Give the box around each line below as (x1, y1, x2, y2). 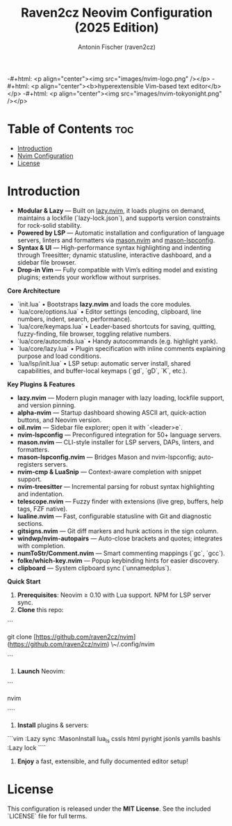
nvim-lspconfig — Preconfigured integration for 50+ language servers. (17, 430, 222, 439)
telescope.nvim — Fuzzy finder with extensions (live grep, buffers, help (17, 497, 224, 506)
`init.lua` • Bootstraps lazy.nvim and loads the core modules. (17, 299, 192, 308)
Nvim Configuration (17, 151, 74, 159)
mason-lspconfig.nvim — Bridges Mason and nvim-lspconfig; (17, 453, 197, 461)
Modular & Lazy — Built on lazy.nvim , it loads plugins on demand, (17, 206, 206, 215)
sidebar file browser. (17, 258, 76, 266)
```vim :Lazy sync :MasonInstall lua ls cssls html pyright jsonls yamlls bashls (7, 734, 221, 745)
